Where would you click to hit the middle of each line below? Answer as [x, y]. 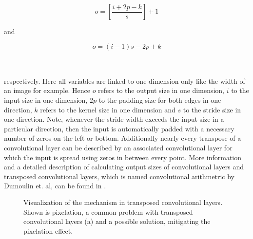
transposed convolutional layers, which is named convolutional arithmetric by [119, 176]
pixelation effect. [48, 230]
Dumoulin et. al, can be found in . [55, 186]
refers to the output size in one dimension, [161, 90]
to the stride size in [212, 109]
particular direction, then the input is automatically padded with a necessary [119, 128]
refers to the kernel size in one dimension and [108, 109]
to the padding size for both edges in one [160, 100]
